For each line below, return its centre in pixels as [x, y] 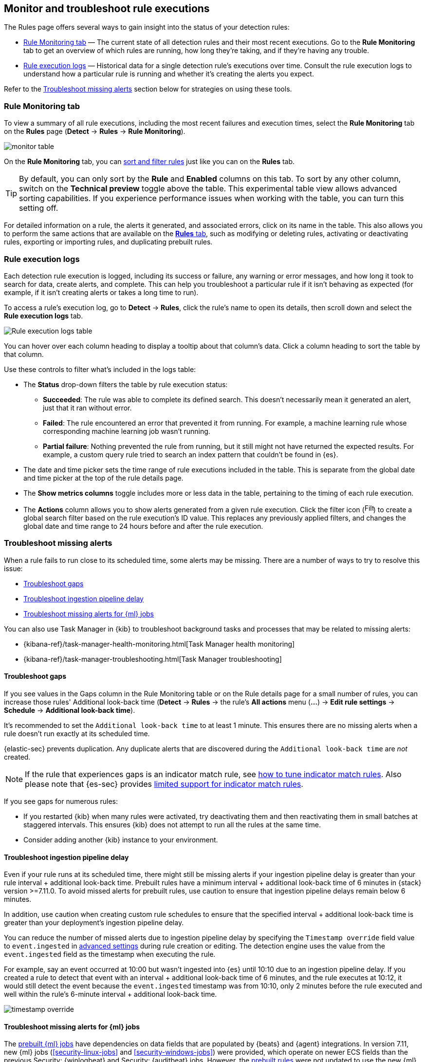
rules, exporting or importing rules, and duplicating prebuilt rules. [108, 242]
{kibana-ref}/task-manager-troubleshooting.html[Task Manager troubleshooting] [153, 659]
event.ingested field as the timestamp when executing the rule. [110, 954]
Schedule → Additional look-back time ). [70, 710]
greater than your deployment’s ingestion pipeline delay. [94, 923]
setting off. [39, 208]
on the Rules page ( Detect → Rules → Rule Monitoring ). [95, 131]
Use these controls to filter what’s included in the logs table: [100, 369]
